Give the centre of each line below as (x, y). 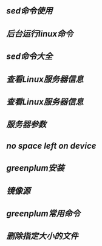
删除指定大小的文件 (42, 237)
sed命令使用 (29, 11)
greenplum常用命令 (43, 213)
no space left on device (51, 146)
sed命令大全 (29, 57)
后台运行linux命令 (40, 33)
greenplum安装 (36, 168)
